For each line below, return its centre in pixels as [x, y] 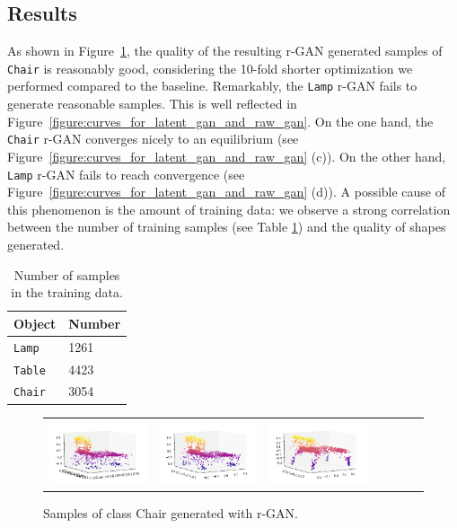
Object [35, 323]
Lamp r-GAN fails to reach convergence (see [126, 174]
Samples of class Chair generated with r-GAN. [171, 513]
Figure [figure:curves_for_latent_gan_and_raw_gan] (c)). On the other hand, [227, 156]
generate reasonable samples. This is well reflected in [152, 104]
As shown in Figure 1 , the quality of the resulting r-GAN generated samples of [225, 51]
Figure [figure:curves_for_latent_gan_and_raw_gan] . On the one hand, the [220, 121]
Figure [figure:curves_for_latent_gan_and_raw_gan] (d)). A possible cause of [227, 192]
